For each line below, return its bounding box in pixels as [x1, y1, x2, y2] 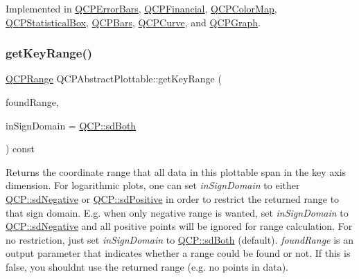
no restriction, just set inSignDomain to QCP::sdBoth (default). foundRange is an [6, 232, 354, 246]
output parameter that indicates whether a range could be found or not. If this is [6, 246, 351, 260]
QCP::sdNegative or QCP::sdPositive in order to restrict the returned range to [6, 191, 340, 206]
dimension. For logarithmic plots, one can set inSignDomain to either [6, 178, 300, 192]
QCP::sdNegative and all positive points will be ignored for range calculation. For [6, 219, 353, 233]
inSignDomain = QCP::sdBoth [6, 118, 137, 132]
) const [6, 141, 35, 156]
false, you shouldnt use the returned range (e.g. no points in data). [6, 259, 289, 273]
